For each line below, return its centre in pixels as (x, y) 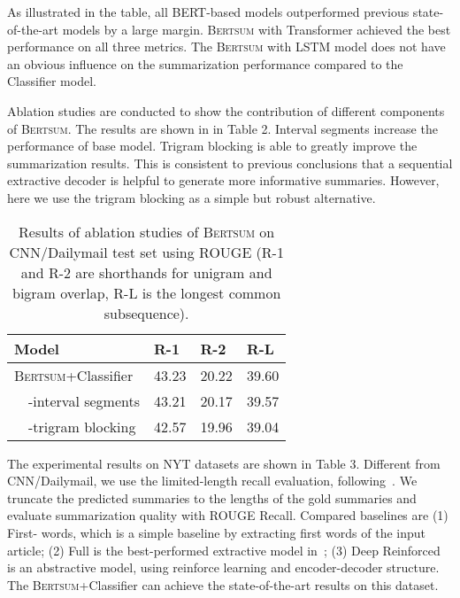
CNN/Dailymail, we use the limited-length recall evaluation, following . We (212, 481)
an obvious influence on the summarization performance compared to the (205, 63)
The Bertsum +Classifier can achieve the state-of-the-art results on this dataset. (223, 584)
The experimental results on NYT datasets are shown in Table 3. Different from (224, 463)
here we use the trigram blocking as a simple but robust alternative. (192, 197)
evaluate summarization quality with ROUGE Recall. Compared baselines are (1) (228, 515)
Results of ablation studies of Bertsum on (147, 231)
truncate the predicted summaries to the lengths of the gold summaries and (212, 497)
